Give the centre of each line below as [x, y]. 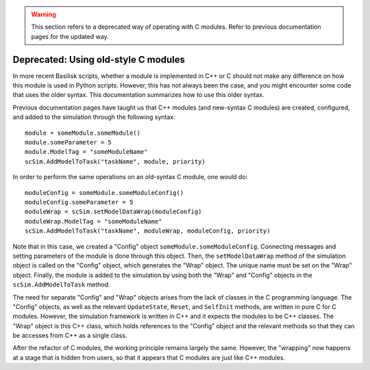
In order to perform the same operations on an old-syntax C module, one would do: [130, 177]
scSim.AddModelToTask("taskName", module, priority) [115, 161]
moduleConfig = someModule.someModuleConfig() [104, 193]
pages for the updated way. [70, 36]
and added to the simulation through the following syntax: [94, 117]
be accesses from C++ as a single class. [70, 336]
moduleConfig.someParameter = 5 [79, 202]
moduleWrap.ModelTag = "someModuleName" [94, 221]
